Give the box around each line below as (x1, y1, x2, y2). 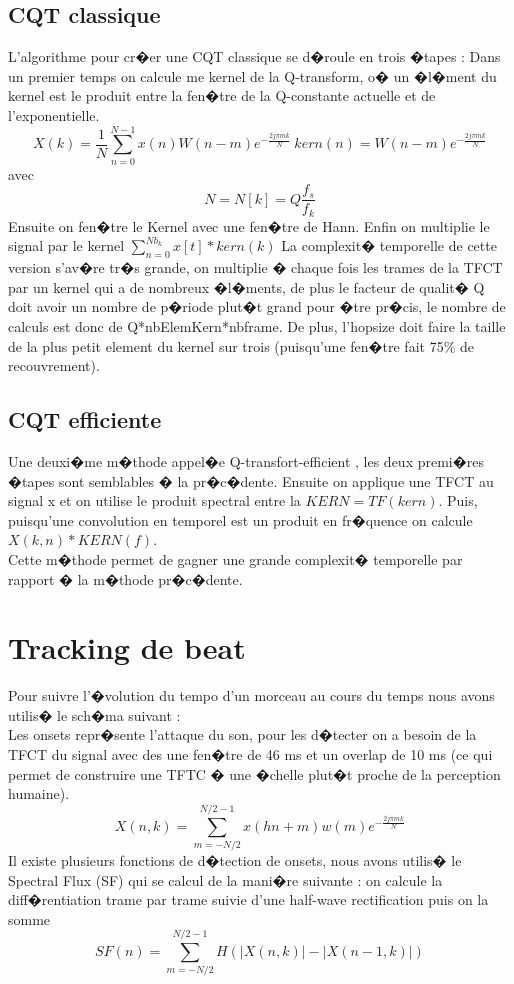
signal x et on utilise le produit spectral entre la (8, 490, 301, 511)
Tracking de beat (8, 627, 246, 668)
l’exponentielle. (8, 104, 100, 125)
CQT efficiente (8, 404, 162, 435)
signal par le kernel (8, 235, 125, 256)
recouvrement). (8, 355, 100, 376)
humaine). (8, 783, 70, 804)
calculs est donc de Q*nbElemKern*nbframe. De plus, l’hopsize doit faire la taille (8, 315, 506, 336)
